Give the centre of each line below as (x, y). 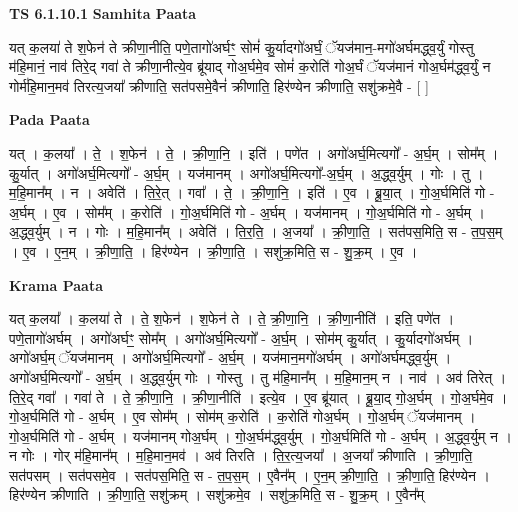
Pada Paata (49, 119)
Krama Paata (56, 284)
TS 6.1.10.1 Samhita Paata (103, 13)
